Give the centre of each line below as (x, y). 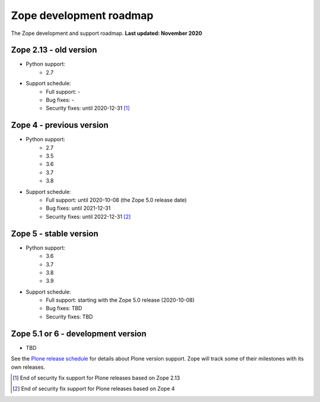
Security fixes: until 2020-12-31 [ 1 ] (88, 108)
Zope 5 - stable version (55, 233)
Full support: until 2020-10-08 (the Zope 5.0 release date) (116, 200)
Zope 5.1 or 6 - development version (79, 334)
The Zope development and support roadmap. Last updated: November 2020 (107, 33)
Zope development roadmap (82, 15)
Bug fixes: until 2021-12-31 (78, 208)
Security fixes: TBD (69, 317)
